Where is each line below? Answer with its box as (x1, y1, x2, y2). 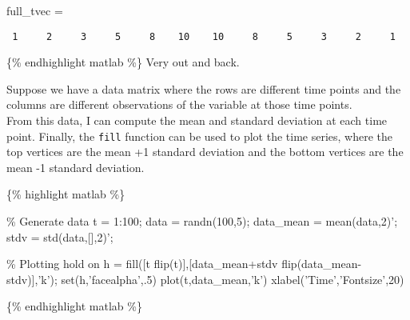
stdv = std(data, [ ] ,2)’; (6, 228, 113, 245)
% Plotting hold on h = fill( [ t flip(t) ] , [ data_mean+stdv (6, 255, 278, 272)
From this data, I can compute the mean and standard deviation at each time (6, 112, 388, 129)
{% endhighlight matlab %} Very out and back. (6, 54, 240, 70)
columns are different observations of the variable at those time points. (6, 96, 352, 113)
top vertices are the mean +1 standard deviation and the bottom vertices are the (6, 143, 404, 160)
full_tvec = (6, 2, 63, 18)
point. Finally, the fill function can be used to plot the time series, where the (6, 127, 392, 144)
